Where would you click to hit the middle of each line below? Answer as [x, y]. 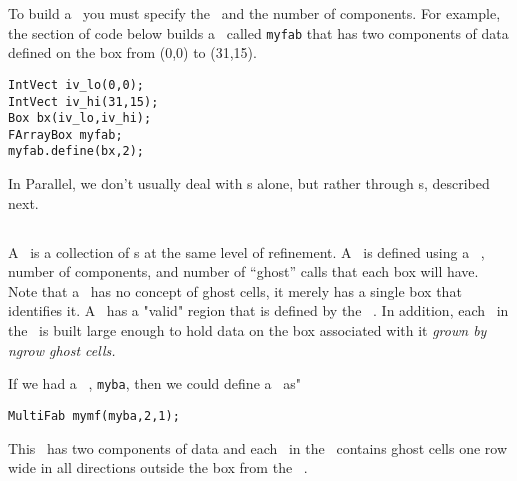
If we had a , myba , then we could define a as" [154, 383]
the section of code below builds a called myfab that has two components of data [258, 32]
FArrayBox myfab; [65, 134]
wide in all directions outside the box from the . [158, 467]
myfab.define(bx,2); [76, 151]
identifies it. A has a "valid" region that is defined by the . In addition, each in [258, 310]
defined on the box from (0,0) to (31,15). [132, 52]
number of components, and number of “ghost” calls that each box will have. [243, 271]
